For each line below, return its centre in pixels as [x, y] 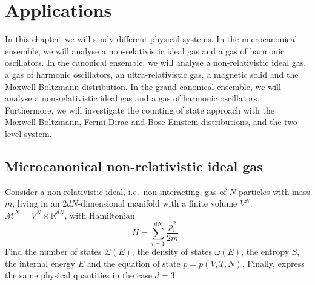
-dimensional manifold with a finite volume [157, 203]
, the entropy [265, 251]
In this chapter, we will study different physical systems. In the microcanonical [151, 39]
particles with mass [274, 191]
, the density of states [172, 251]
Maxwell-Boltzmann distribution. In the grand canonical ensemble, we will [143, 86]
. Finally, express [273, 263]
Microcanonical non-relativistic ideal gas [134, 166]
